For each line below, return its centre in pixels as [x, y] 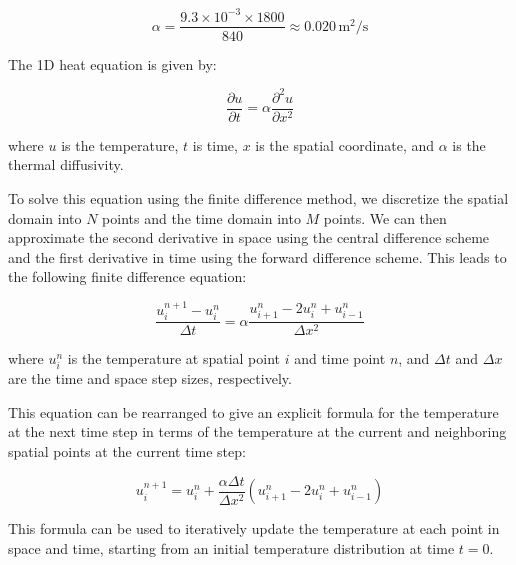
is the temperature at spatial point [174, 358]
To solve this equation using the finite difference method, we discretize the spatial [258, 197]
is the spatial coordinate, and [345, 144]
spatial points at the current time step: [127, 451]
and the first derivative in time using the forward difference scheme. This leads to [257, 256]
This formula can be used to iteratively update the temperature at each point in [254, 528]
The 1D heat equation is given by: [112, 63]
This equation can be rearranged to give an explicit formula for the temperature [253, 411]
